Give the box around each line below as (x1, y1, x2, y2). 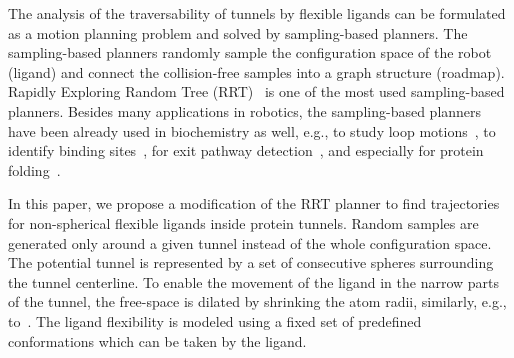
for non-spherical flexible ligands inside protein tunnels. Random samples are (8, 212, 479, 233)
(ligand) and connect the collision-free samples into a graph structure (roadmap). (8, 61, 505, 82)
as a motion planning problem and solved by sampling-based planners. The (8, 22, 468, 43)
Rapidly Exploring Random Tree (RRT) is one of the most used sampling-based (8, 81, 505, 102)
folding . (8, 159, 61, 180)
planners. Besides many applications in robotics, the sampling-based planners (8, 100, 482, 121)
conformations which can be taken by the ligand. (8, 330, 307, 351)
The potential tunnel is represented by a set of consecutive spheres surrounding (8, 252, 494, 273)
